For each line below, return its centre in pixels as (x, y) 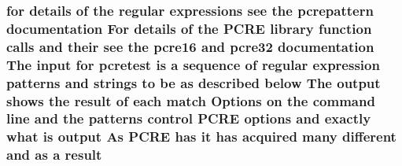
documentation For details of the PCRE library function (189, 28)
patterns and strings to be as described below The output (194, 82)
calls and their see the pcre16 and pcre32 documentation (190, 46)
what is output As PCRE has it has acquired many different (201, 136)
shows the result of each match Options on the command (191, 100)
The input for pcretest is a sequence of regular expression (193, 64)
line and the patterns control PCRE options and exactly (189, 118)
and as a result (54, 155)
